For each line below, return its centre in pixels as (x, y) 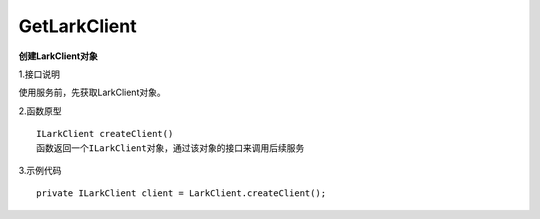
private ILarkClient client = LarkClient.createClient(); (181, 193)
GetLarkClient (77, 26)
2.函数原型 (40, 111)
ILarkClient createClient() (105, 134)
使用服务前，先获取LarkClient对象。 (92, 92)
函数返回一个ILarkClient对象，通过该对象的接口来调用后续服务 (170, 148)
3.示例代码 (40, 170)
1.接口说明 (39, 74)
